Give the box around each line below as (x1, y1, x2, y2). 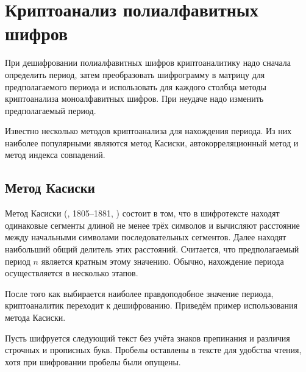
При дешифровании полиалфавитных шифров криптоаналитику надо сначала (5, 56, 291, 69)
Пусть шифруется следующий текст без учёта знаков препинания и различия (5, 331, 290, 344)
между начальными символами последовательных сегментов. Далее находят (5, 231, 286, 243)
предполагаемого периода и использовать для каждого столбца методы (5, 80, 266, 93)
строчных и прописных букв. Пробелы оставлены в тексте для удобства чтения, (5, 343, 302, 356)
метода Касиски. (5, 311, 66, 324)
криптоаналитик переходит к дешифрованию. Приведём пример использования (5, 299, 297, 312)
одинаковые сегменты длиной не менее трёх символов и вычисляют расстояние (5, 218, 300, 231)
